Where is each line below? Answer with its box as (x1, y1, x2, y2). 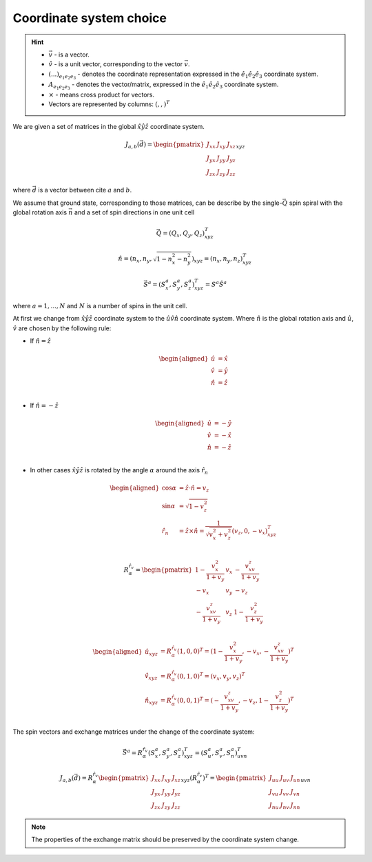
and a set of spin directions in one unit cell (74, 208, 195, 217)
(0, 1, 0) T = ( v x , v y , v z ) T (176, 671, 246, 682)
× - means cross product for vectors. (48, 90, 155, 99)
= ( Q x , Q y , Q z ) (162, 229, 205, 239)
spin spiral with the (289, 199, 343, 207)
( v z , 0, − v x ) (231, 527, 268, 537)
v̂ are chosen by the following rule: (12, 324, 112, 332)
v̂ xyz (145, 672, 158, 682)
